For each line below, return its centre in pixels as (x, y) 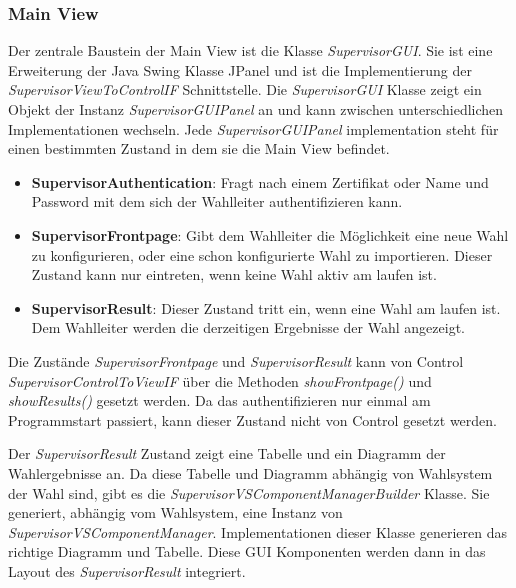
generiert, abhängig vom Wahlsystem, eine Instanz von (175, 512)
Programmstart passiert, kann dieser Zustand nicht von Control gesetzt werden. (252, 419)
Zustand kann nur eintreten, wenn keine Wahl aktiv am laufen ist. (234, 274)
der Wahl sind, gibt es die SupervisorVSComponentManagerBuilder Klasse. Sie (249, 492)
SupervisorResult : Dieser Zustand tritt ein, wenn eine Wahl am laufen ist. (266, 307)
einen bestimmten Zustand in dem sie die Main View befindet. (199, 148)
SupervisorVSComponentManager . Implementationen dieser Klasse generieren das (257, 531)
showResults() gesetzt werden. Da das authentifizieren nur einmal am (219, 400)
